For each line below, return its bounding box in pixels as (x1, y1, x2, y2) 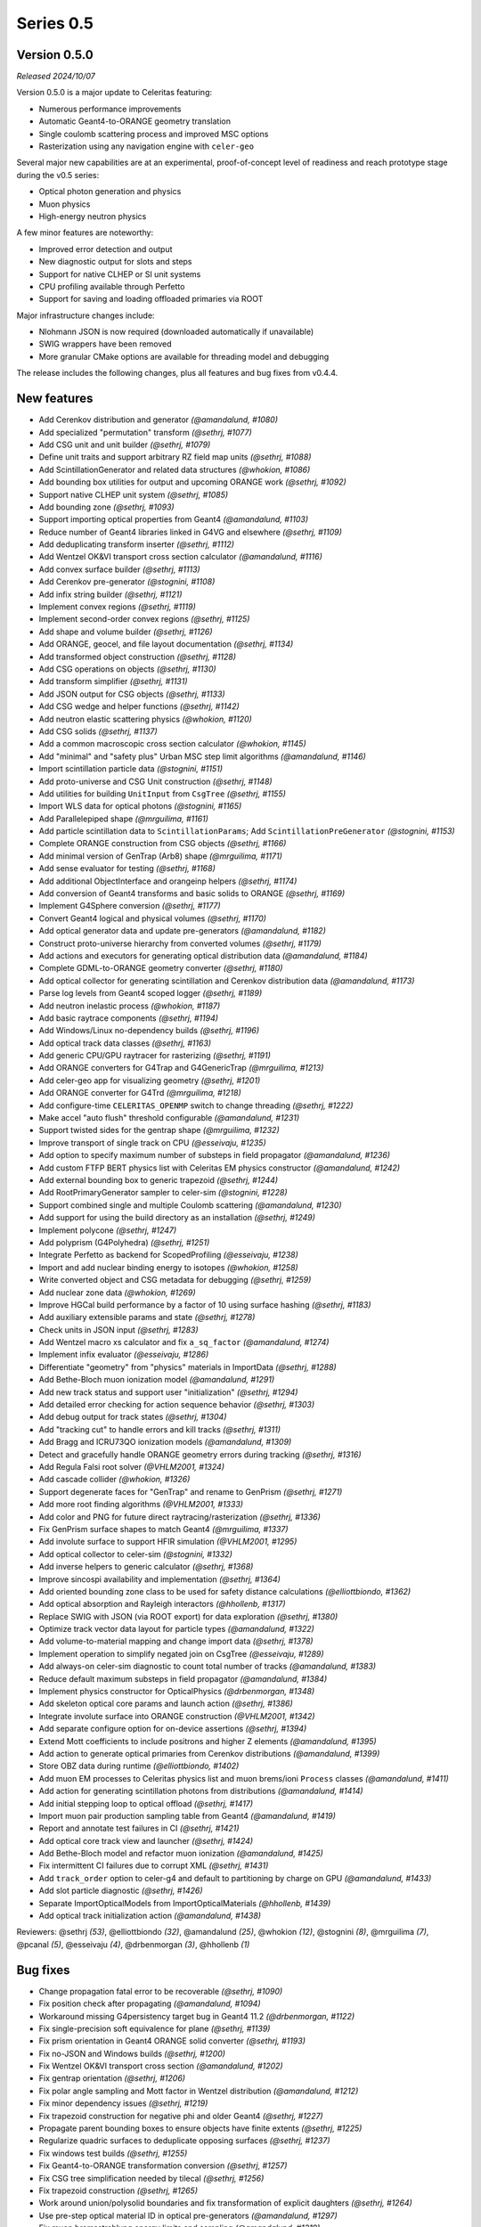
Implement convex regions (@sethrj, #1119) (38, 601, 196, 612)
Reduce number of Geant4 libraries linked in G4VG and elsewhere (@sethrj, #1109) (38, 526, 343, 537)
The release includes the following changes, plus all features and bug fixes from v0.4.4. (16, 368, 338, 379)
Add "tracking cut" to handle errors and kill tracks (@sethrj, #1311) (38, 1423, 281, 1434)
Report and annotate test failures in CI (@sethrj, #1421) (38, 1823, 240, 1834)
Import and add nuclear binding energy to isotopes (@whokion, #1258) (38, 1261, 298, 1273)
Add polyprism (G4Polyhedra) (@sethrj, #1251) (38, 1236, 210, 1247)
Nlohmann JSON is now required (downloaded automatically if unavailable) (38, 326, 314, 338)
